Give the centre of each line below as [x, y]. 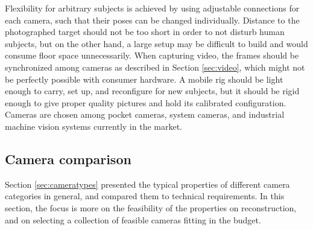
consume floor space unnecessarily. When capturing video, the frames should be [152, 55]
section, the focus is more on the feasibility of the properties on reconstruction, [151, 207]
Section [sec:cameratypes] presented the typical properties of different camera [147, 184]
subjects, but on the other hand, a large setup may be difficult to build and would [156, 43]
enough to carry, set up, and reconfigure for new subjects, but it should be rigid [152, 91]
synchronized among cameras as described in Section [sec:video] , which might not [155, 67]
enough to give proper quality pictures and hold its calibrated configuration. [146, 102]
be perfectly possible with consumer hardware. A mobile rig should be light [144, 79]
